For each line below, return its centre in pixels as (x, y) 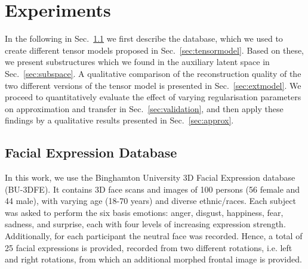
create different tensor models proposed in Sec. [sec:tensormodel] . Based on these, (155, 50)
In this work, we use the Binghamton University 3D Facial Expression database (150, 177)
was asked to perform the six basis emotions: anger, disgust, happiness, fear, (144, 212)
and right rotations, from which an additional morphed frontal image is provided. (153, 259)
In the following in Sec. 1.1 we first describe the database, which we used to (144, 38)
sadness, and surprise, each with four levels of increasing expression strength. (145, 224)
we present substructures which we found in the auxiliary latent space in (137, 62)
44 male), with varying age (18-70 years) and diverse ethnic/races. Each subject (150, 201)
